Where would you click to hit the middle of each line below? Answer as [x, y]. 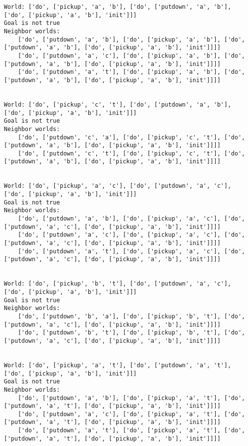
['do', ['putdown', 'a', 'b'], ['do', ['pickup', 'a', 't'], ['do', [131, 398]
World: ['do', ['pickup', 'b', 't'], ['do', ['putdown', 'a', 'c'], [118, 284]
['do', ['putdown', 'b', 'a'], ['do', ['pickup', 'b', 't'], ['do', [131, 316]
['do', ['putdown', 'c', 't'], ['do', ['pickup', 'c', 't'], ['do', [131, 153]
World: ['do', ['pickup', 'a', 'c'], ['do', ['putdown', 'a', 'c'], [118, 186]
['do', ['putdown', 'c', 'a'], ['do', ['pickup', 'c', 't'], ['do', [131, 137]
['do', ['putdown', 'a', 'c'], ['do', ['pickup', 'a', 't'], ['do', [131, 414]
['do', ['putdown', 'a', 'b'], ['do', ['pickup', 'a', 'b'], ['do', [131, 39]
